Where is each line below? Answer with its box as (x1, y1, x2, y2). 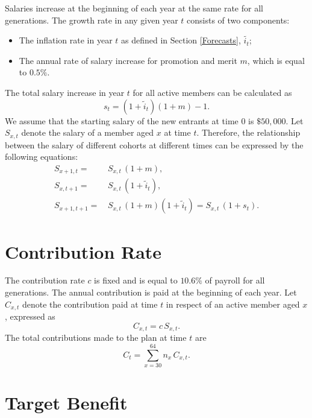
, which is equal (247, 54, 305, 66)
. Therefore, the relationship (196, 126, 301, 139)
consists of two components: (187, 13, 290, 26)
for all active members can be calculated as (133, 86, 292, 98)
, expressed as (5, 310, 55, 323)
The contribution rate (5, 274, 85, 287)
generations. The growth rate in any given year (5, 13, 178, 26)
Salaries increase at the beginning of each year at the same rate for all (5, 2, 263, 14)
